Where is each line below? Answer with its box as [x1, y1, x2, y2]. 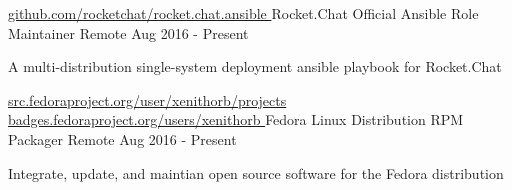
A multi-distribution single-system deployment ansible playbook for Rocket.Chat [8, 56, 502, 77]
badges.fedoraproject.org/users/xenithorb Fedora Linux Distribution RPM [8, 109, 464, 130]
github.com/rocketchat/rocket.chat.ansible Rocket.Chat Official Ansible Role [8, 3, 479, 23]
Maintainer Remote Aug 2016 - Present [8, 22, 249, 43]
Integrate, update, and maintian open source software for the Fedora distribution [8, 162, 504, 183]
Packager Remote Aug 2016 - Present [8, 128, 237, 149]
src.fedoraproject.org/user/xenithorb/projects [8, 89, 287, 110]
